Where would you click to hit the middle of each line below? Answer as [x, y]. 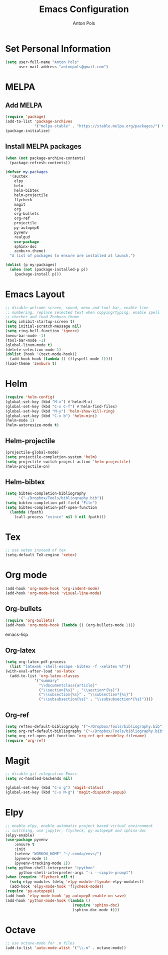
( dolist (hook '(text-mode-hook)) [41, 354]
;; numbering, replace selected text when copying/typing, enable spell [82, 312]
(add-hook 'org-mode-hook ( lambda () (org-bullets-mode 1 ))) [70, 625]
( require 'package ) [25, 117]
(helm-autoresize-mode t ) [32, 425]
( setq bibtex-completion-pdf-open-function [51, 507]
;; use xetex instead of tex [35, 551]
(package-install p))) [38, 274]
